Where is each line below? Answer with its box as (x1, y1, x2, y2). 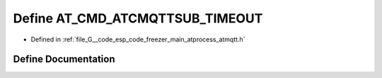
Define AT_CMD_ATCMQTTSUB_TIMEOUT (13, 11, 263, 26)
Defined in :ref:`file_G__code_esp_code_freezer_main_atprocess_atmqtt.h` (30, 35, 245, 44)
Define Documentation (13, 53, 115, 65)
